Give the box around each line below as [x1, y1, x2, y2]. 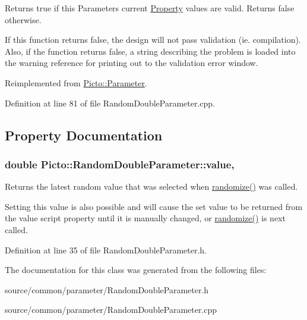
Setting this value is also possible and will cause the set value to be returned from [5, 200, 303, 212]
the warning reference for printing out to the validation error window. [5, 57, 258, 69]
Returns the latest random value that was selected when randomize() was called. [5, 180, 298, 193]
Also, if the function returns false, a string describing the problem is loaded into [5, 45, 296, 57]
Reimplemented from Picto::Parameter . [5, 76, 147, 89]
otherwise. [5, 13, 42, 26]
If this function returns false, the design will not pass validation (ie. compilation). [5, 33, 301, 46]
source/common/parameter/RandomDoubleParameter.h [5, 283, 209, 296]
